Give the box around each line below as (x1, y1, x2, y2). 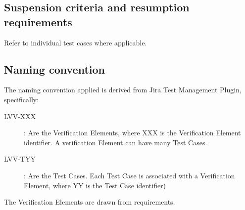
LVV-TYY (4, 154, 36, 164)
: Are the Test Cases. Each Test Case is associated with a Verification (24, 170, 235, 180)
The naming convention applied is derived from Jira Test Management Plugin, (4, 84, 242, 95)
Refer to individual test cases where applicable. (4, 37, 147, 47)
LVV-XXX (4, 111, 36, 121)
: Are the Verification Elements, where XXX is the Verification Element (24, 127, 241, 138)
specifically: (4, 94, 39, 104)
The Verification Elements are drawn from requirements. (4, 197, 175, 207)
